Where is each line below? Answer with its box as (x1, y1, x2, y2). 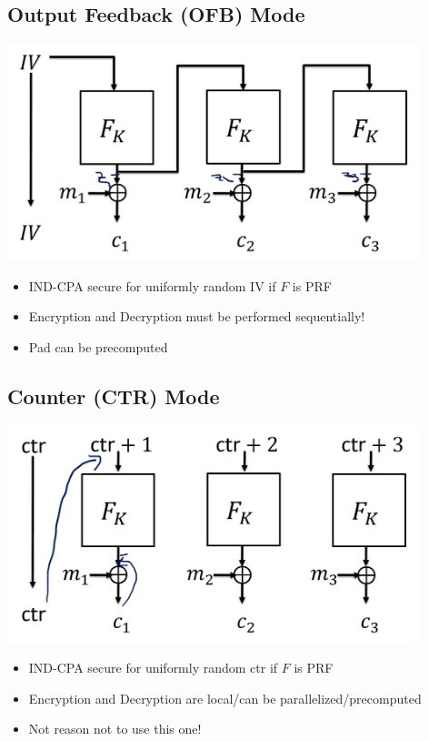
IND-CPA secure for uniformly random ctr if (28, 658, 278, 677)
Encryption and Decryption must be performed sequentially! (28, 307, 365, 326)
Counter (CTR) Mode (7, 381, 220, 410)
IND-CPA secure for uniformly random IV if (28, 276, 276, 295)
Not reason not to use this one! (28, 719, 202, 738)
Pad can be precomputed (28, 337, 168, 356)
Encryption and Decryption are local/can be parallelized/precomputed (28, 688, 422, 707)
